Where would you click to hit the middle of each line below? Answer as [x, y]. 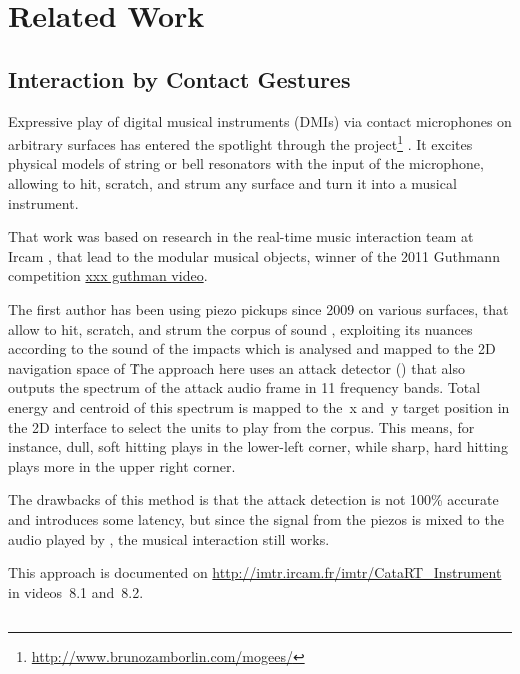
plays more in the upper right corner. [122, 465]
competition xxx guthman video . [108, 275]
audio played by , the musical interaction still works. [169, 538]
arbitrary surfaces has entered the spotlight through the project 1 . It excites [240, 142]
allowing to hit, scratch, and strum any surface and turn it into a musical [232, 183]
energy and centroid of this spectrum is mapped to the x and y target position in [259, 406]
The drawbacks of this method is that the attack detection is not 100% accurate [253, 499]
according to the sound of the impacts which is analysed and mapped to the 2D [252, 348]
